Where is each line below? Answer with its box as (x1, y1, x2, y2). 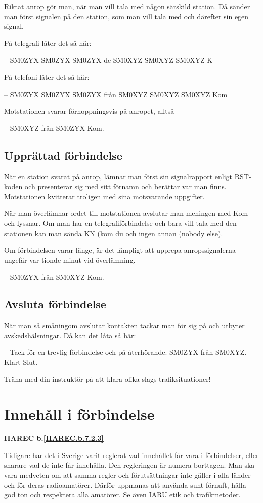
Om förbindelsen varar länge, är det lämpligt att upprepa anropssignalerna (4, 245, 236, 255)
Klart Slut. (4, 356, 38, 367)
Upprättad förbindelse (4, 147, 122, 163)
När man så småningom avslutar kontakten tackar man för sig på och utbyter (4, 320, 245, 331)
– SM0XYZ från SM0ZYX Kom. (4, 122, 104, 133)
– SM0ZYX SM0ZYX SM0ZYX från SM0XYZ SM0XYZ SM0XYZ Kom (4, 88, 228, 99)
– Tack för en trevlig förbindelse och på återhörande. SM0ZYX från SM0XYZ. (4, 347, 247, 357)
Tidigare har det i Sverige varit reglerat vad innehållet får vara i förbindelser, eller (4, 449, 259, 460)
